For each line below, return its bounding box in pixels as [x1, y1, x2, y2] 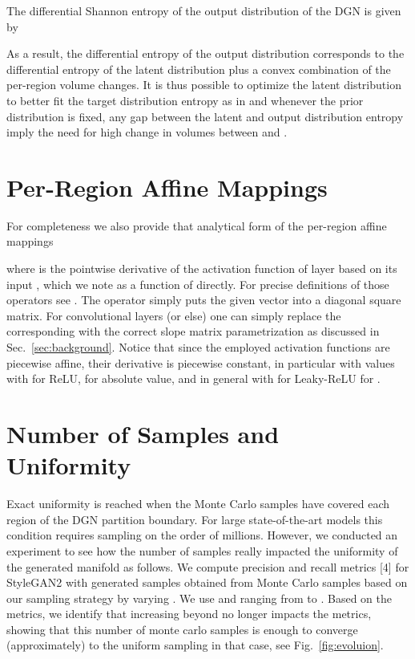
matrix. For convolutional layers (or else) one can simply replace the [6, 307, 341, 323]
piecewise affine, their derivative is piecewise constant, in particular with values [6, 354, 395, 371]
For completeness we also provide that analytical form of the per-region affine [6, 217, 387, 234]
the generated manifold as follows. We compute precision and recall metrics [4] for [6, 558, 409, 575]
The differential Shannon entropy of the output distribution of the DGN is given [6, 2, 401, 18]
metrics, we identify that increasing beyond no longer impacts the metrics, [6, 605, 372, 622]
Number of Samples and [6, 417, 280, 450]
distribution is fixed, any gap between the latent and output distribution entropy [6, 108, 404, 124]
